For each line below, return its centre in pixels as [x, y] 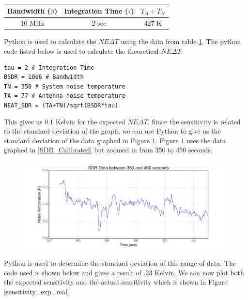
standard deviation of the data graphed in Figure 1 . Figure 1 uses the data [115, 140]
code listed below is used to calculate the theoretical [81, 51]
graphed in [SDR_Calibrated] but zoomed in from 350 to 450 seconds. [108, 150]
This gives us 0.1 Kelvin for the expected [65, 121]
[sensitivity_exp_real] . [38, 291]
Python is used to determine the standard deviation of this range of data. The [120, 262]
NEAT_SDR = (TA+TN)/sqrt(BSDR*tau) [61, 105]
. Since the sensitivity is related [194, 121]
